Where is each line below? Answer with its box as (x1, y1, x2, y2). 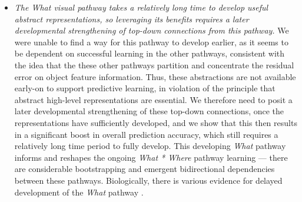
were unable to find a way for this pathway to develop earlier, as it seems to (14, 35, 288, 48)
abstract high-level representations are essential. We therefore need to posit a (14, 93, 293, 105)
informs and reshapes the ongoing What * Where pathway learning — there (14, 151, 288, 163)
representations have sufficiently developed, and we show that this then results (14, 116, 297, 128)
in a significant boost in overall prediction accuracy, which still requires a (14, 128, 278, 140)
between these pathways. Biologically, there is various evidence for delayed (14, 174, 283, 186)
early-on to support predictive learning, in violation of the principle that (14, 82, 276, 94)
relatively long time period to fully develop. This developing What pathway (14, 140, 286, 152)
